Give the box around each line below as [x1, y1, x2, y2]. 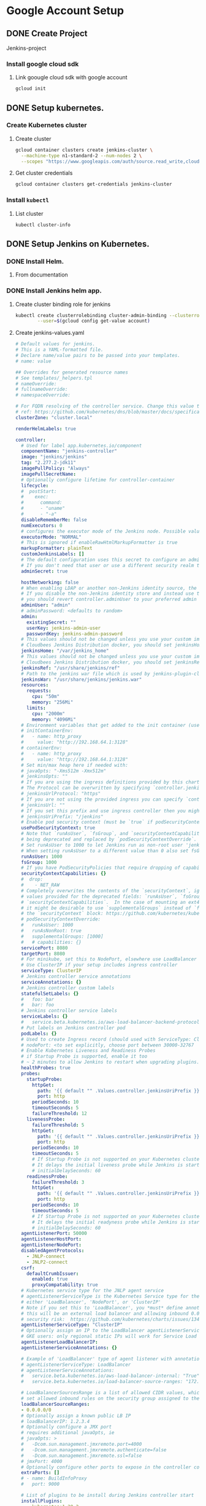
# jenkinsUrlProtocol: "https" [21, 791, 101, 797]
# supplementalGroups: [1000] [21, 933, 104, 939]
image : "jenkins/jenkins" [21, 454, 87, 460]
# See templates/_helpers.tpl [15, 375, 93, 381]
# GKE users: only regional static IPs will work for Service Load [21, 1333, 197, 1339]
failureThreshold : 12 [31, 1110, 87, 1117]
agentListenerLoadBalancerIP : [21, 1339, 98, 1346]
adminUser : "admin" [21, 602, 71, 608]
